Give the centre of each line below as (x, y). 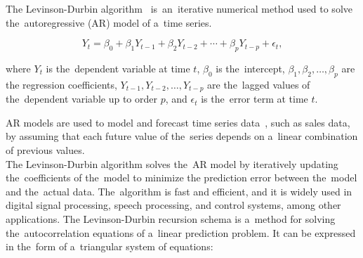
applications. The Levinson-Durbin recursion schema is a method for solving (171, 218)
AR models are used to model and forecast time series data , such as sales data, (178, 122)
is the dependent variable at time (118, 68)
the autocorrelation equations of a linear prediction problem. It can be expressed (181, 232)
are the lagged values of (259, 84)
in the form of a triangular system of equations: (110, 246)
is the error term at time (255, 99)
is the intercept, (250, 68)
